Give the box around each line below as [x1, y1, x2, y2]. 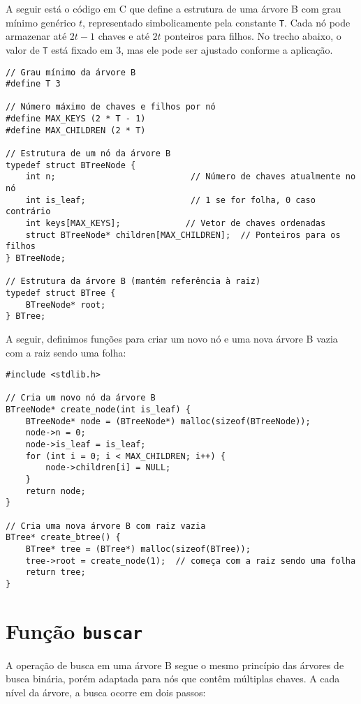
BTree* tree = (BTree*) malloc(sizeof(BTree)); [25, 544, 251, 554]
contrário [6, 207, 51, 217]
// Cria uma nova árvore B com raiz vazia [6, 520, 206, 531]
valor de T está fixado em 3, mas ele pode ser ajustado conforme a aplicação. [6, 42, 333, 57]
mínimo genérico [6, 15, 76, 29]
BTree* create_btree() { [6, 532, 121, 543]
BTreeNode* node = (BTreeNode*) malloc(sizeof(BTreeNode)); [25, 416, 311, 426]
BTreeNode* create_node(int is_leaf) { [6, 405, 191, 415]
